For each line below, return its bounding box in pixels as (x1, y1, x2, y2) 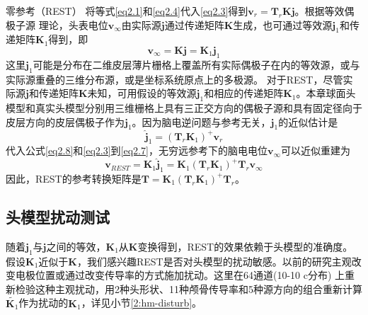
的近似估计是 (278, 114, 338, 129)
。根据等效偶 (294, 4, 355, 18)
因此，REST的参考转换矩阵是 (6, 171, 142, 185)
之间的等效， (46, 239, 106, 253)
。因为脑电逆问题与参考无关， (132, 114, 271, 129)
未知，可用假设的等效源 (87, 86, 197, 101)
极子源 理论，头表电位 (6, 17, 108, 32)
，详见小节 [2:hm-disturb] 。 (81, 295, 202, 310)
